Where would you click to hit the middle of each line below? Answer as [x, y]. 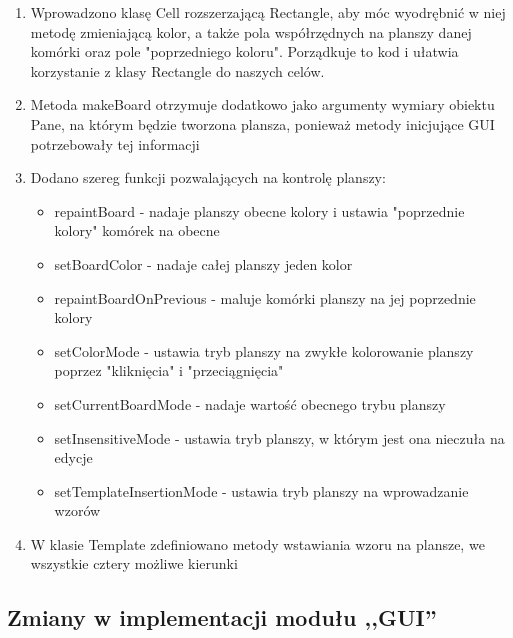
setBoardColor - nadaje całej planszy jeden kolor [203, 263]
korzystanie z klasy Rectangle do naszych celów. [177, 70]
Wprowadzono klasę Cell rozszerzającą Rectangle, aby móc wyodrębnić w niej [268, 12]
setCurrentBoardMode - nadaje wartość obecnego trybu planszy [250, 403]
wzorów [77, 510]
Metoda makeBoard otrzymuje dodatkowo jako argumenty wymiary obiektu [262, 104]
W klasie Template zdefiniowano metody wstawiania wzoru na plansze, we [257, 543]
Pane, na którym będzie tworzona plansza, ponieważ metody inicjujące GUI [262, 123]
